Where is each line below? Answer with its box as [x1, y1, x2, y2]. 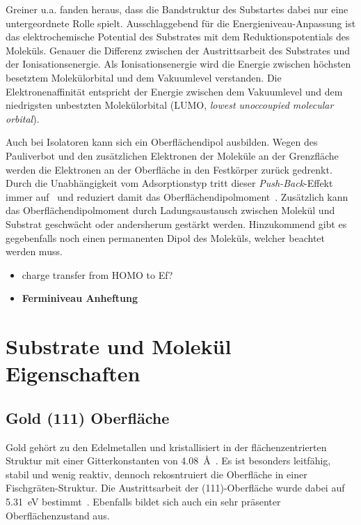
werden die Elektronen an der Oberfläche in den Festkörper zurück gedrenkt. [6, 162, 332, 176]
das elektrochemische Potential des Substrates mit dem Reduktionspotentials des [6, 29, 350, 44]
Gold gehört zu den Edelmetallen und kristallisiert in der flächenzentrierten [6, 439, 327, 454]
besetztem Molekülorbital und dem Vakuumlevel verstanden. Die [6, 70, 282, 84]
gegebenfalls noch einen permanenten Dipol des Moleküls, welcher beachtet [6, 230, 325, 245]
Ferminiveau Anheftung [22, 291, 138, 305]
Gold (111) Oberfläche [6, 406, 170, 428]
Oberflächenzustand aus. [6, 508, 110, 522]
